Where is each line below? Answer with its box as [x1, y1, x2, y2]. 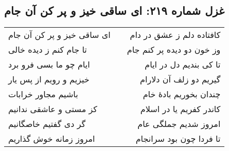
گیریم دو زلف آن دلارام [140, 73, 221, 85]
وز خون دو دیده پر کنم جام [127, 44, 221, 56]
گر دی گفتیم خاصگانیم [8, 118, 86, 130]
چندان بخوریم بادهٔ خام [143, 88, 221, 100]
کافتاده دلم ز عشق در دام [130, 29, 221, 41]
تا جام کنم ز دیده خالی [8, 44, 87, 56]
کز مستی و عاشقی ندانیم [8, 103, 97, 115]
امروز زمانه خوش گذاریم [8, 133, 95, 145]
